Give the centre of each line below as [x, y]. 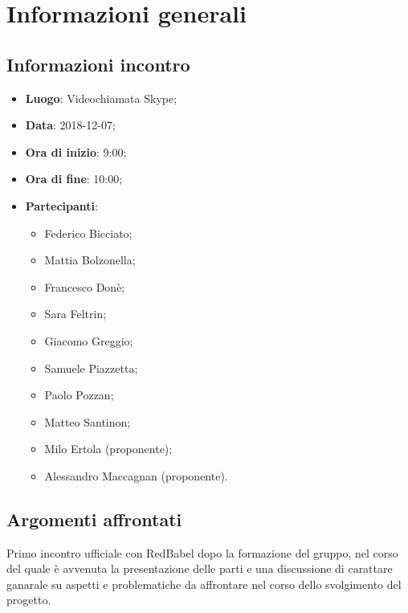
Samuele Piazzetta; [91, 368]
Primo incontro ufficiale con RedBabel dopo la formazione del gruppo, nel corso [202, 552]
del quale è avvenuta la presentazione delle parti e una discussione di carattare [200, 568]
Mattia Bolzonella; [90, 260]
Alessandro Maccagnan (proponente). [136, 475]
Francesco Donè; [85, 286]
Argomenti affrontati [94, 519]
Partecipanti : [61, 205]
